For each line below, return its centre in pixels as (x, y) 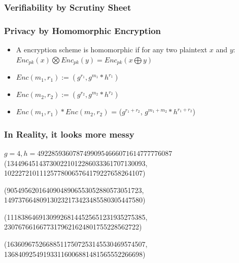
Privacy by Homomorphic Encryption (83, 30)
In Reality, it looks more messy (69, 134)
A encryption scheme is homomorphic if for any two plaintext (112, 50)
